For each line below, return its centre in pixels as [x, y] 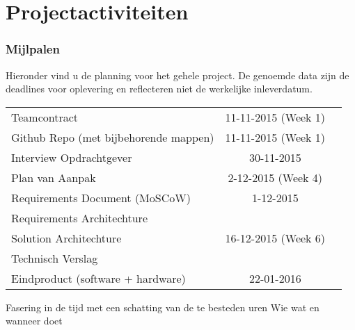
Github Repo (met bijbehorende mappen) [113, 137]
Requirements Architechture [79, 217]
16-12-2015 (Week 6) [275, 238]
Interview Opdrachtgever [72, 157]
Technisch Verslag [55, 258]
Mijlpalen [33, 49]
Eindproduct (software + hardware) [98, 278]
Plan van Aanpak [54, 177]
